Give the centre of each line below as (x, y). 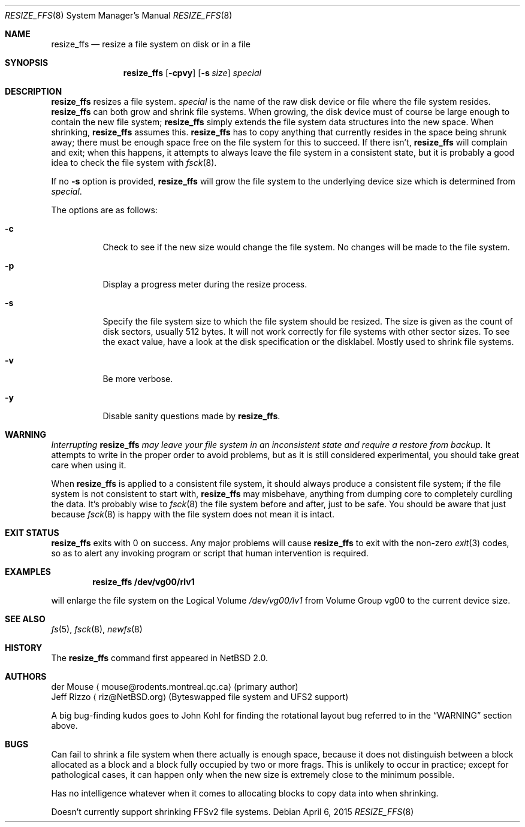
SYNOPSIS (27, 63)
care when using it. (89, 465)
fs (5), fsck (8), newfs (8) (97, 629)
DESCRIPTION (34, 91)
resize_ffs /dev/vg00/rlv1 (144, 582)
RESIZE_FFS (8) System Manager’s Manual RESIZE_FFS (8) (119, 15)
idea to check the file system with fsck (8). (134, 163)
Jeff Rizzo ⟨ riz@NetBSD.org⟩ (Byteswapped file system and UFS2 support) (200, 697)
